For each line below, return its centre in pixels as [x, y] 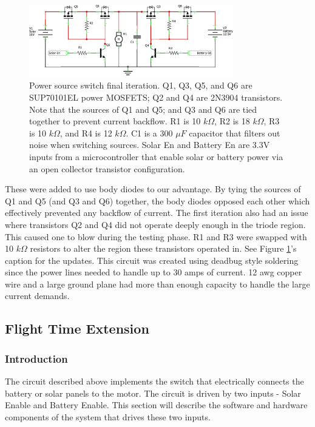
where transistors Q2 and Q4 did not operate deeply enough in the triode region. [155, 224]
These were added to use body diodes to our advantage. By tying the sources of [153, 189]
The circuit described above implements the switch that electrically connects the [154, 381]
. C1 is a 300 [149, 133]
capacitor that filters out [235, 133]
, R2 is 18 [232, 121]
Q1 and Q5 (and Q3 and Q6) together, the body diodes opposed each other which [157, 200]
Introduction [36, 358]
